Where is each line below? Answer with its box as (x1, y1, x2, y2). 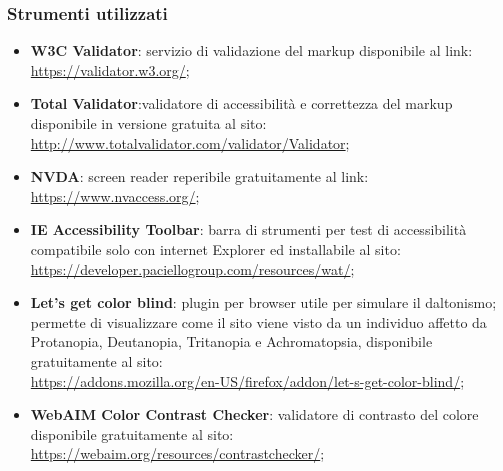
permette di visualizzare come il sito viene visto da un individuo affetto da (30, 311, 487, 332)
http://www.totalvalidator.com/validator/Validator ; (30, 132, 350, 153)
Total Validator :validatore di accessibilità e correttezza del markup (30, 93, 453, 114)
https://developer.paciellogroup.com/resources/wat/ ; (30, 258, 355, 279)
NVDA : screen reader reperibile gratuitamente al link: (30, 166, 369, 187)
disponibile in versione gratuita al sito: (30, 113, 267, 133)
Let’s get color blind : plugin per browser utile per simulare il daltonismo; (30, 292, 497, 313)
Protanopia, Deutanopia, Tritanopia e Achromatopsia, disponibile (30, 331, 433, 352)
